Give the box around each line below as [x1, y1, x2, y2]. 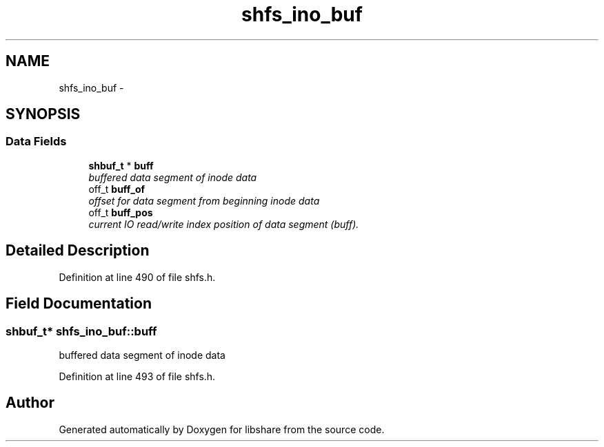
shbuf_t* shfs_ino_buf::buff [6, 324, 157, 338]
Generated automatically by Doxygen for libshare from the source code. [59, 423, 385, 435]
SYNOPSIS [6, 105, 81, 123]
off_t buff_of [88, 183, 145, 195]
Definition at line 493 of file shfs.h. [59, 370, 216, 382]
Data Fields [6, 134, 67, 149]
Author [6, 394, 54, 412]
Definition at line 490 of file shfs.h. [59, 271, 216, 283]
